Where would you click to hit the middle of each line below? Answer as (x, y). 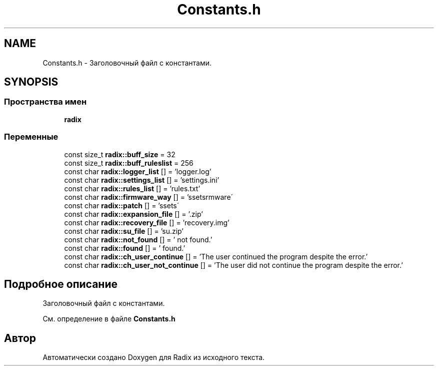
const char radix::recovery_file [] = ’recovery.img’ (147, 222)
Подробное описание (61, 284)
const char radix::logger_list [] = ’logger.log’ (138, 171)
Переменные (31, 137)
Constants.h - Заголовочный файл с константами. (127, 63)
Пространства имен (45, 102)
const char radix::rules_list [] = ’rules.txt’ (132, 188)
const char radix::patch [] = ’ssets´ (122, 205)
